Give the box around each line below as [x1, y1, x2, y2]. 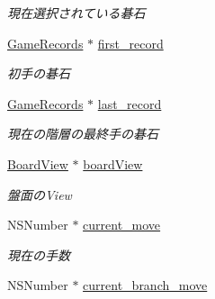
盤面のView [7, 185, 72, 204]
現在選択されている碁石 [7, 4, 146, 22]
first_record [97, 33, 164, 52]
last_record [97, 94, 162, 113]
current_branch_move [83, 276, 208, 294]
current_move [83, 215, 161, 234]
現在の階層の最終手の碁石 [7, 124, 158, 143]
